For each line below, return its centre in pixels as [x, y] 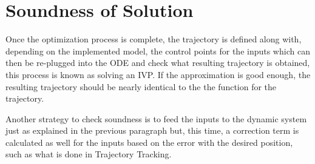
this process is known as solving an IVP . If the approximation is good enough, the [158, 74]
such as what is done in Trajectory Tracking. [89, 154]
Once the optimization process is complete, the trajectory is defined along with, [154, 39]
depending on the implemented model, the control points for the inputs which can [158, 51]
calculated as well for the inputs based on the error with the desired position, [149, 142]
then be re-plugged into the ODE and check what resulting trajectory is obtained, [158, 63]
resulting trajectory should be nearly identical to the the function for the [141, 86]
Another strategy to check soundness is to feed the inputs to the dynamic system [156, 118]
